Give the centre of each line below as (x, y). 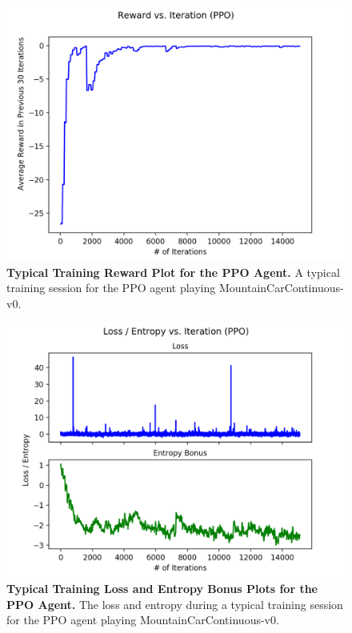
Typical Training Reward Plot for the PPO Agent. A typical (173, 272)
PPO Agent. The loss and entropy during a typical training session (175, 604)
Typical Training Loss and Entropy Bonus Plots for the (162, 588)
